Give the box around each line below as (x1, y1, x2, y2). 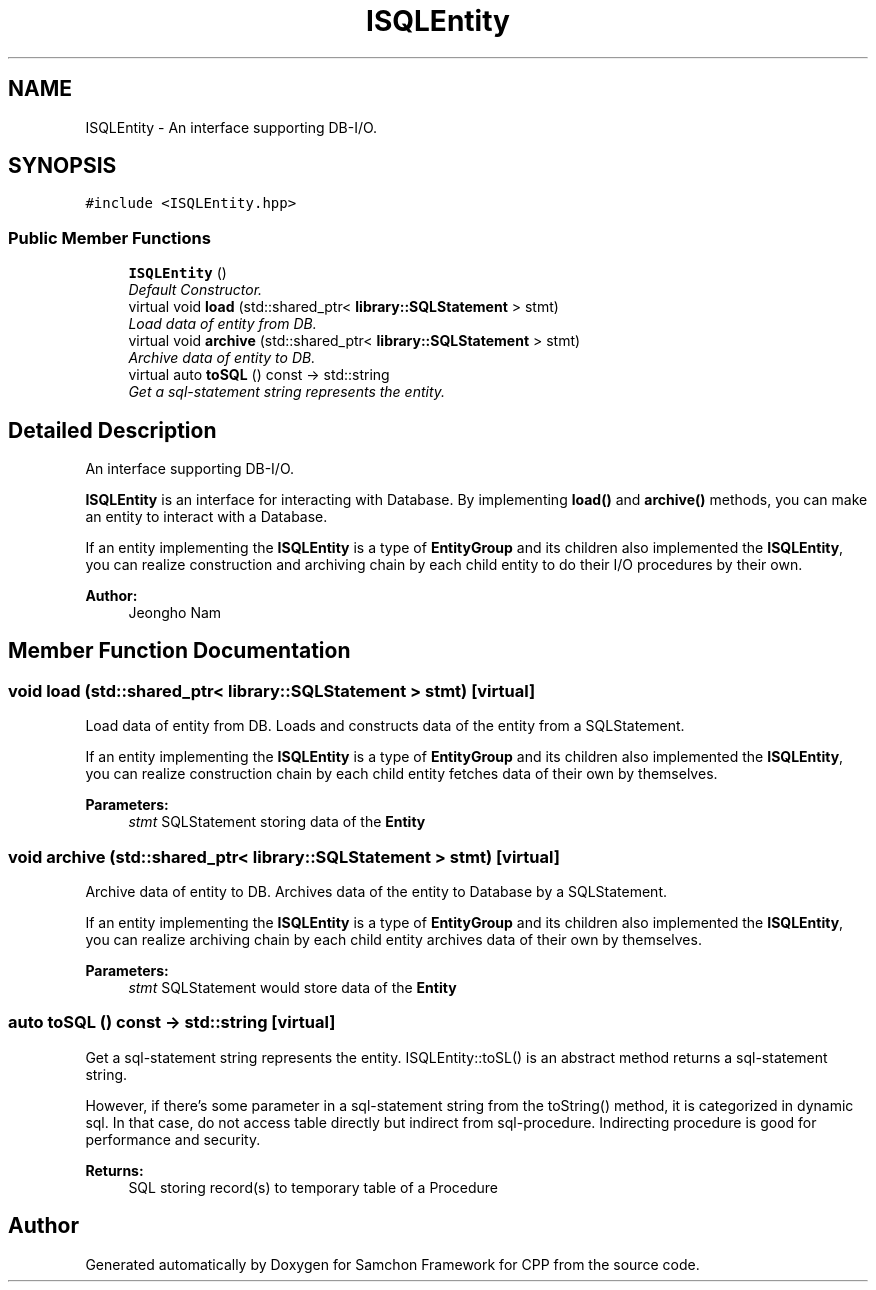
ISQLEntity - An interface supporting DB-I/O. (85, 118, 378, 136)
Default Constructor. (128, 281, 263, 299)
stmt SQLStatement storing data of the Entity (128, 813, 426, 831)
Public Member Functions (8, 227, 211, 248)
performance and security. (85, 1130, 261, 1148)
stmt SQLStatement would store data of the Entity (128, 979, 457, 996)
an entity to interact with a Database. (85, 508, 328, 526)
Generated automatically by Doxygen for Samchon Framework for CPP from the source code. (85, 1255, 700, 1273)
